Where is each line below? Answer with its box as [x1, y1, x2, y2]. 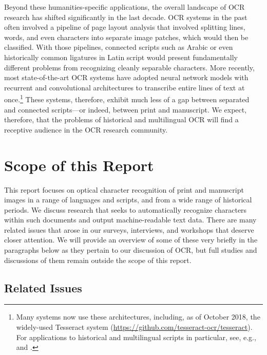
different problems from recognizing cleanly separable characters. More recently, [4, 62, 255, 72]
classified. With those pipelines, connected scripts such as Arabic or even [4, 42, 233, 52]
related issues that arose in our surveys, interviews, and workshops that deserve [4, 224, 254, 235]
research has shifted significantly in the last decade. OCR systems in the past [4, 11, 247, 22]
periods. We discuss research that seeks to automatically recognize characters [4, 204, 247, 215]
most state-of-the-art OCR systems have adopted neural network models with [4, 72, 249, 83]
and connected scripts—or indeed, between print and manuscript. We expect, [4, 104, 247, 115]
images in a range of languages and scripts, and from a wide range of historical [4, 194, 252, 205]
